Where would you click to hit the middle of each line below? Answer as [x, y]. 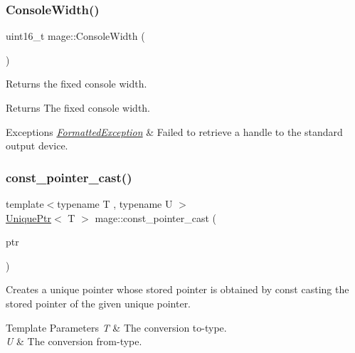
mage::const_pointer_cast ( [155, 217]
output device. [37, 146]
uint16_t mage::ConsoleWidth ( [75, 36]
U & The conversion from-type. [74, 341]
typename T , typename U [115, 204]
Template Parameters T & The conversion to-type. [116, 327]
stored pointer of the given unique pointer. [99, 303]
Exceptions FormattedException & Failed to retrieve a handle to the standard [174, 131]
